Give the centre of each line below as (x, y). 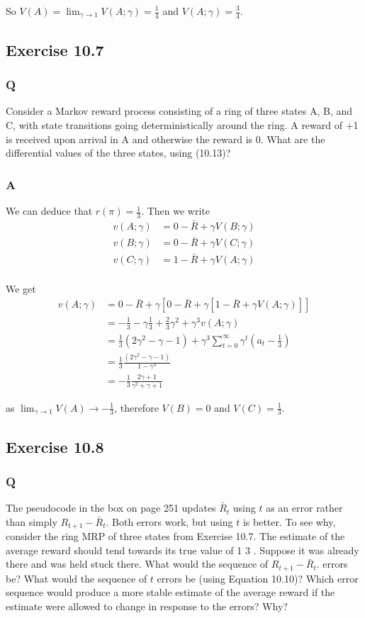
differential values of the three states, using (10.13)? (118, 153)
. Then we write (175, 211)
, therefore (136, 407)
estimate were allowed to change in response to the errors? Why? (147, 606)
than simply (32, 521)
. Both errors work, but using (169, 521)
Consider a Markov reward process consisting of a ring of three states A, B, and (179, 111)
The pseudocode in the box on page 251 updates (111, 508)
